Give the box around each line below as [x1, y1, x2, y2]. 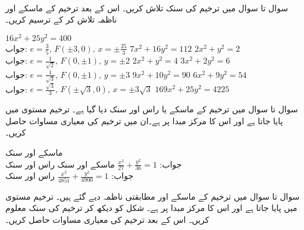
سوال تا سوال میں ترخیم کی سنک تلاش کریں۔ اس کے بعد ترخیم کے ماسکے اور [5, 1, 289, 14]
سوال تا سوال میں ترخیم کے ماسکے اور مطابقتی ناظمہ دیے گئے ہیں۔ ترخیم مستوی [5, 190, 300, 202]
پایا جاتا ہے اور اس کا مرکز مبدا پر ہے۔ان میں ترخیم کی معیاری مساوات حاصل [5, 114, 283, 127]
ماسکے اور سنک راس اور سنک [5, 157, 115, 170]
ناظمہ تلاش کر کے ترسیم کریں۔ [5, 13, 117, 26]
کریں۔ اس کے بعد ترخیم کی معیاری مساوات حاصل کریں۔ [5, 213, 209, 225]
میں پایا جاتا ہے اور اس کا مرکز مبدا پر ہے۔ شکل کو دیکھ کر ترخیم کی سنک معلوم [5, 201, 297, 214]
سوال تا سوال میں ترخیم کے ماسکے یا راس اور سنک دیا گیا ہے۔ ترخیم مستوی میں [5, 103, 298, 115]
